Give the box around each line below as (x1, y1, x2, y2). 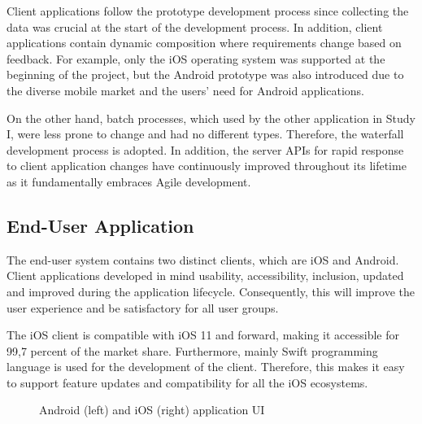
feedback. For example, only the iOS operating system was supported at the (7, 50, 385, 67)
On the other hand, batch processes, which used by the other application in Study (7, 109, 415, 126)
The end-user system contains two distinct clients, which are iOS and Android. (7, 251, 399, 268)
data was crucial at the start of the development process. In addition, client (7, 18, 383, 35)
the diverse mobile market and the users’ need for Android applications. (7, 81, 364, 98)
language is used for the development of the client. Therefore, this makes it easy (7, 358, 405, 375)
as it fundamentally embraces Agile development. (7, 173, 251, 190)
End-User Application (7, 212, 194, 238)
